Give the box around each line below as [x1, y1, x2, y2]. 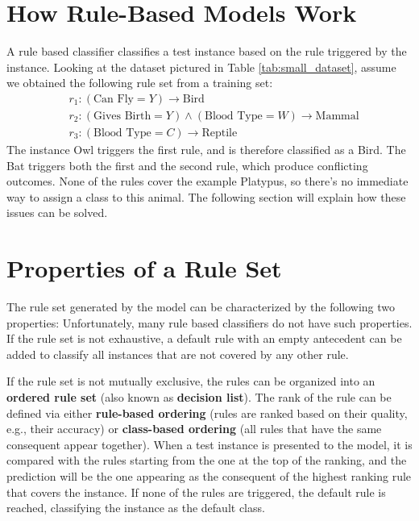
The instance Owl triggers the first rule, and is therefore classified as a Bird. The [6, 141, 406, 157]
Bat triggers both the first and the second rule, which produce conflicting [6, 156, 368, 173]
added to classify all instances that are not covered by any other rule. [6, 345, 349, 362]
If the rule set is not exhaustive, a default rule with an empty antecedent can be [6, 330, 402, 347]
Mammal [315, 110, 359, 122]
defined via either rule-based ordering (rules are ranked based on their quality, [6, 404, 408, 421]
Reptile [201, 127, 238, 139]
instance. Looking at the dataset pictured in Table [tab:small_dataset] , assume [6, 58, 396, 75]
